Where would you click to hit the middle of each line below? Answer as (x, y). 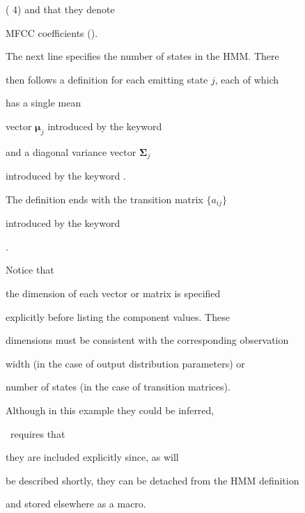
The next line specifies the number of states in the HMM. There (142, 56)
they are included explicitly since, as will (92, 457)
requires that (38, 433)
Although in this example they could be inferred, (110, 410)
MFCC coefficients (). (52, 32)
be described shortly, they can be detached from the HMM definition (152, 480)
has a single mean (44, 103)
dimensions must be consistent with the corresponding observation (147, 340)
